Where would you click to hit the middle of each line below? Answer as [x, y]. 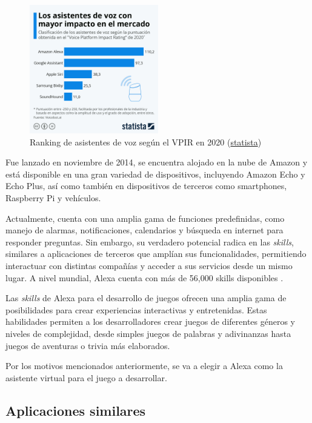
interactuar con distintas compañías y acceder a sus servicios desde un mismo [149, 265]
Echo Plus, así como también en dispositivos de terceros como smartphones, [146, 186]
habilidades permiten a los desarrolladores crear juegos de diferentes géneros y [150, 321]
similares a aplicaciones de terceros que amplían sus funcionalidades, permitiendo [156, 254]
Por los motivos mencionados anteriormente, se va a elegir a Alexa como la [144, 366]
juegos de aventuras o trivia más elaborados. [88, 345]
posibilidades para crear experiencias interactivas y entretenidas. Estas [136, 309]
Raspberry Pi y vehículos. [53, 197]
